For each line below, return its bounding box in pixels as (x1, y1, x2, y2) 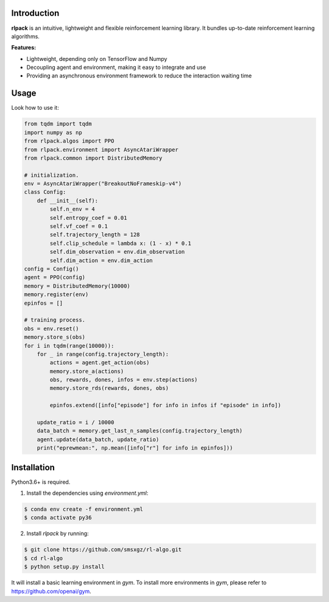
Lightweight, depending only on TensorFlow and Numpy (26, 55, 168, 62)
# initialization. (24, 171, 79, 179)
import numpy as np (24, 129, 82, 136)
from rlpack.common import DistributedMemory (24, 154, 163, 161)
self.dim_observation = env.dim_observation (49, 249, 185, 255)
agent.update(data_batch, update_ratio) (37, 436, 160, 443)
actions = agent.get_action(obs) (49, 359, 150, 366)
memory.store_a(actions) (49, 367, 124, 375)
